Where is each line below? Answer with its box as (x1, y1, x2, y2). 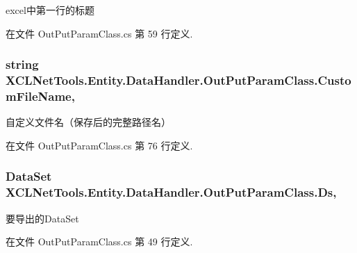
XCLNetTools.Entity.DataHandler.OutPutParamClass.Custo (6, 72, 351, 89)
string (6, 56, 39, 73)
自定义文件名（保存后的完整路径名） (6, 115, 171, 129)
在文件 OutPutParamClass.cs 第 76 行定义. (6, 138, 193, 152)
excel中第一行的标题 (6, 3, 94, 17)
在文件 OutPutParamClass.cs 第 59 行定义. (6, 26, 193, 40)
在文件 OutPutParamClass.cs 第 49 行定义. (6, 234, 193, 249)
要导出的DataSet (6, 211, 79, 225)
